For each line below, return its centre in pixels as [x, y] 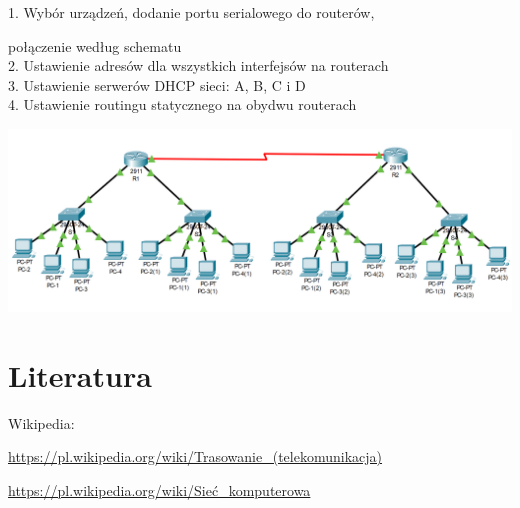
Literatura [80, 374]
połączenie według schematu [95, 45]
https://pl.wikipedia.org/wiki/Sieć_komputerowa [159, 489]
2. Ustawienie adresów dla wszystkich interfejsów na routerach [198, 65]
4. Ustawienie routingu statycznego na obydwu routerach [182, 104]
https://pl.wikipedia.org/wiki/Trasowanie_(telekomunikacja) [195, 456]
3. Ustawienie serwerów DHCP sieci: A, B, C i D [157, 84]
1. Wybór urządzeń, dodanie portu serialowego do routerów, [191, 12]
